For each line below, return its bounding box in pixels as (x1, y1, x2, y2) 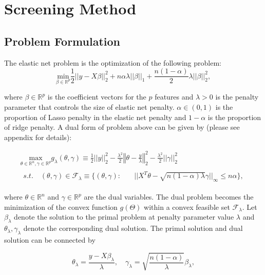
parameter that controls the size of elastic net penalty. (4, 102, 175, 112)
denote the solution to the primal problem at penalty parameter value (14, 211, 234, 222)
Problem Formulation (4, 33, 120, 49)
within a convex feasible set (144, 201, 230, 212)
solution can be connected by (4, 234, 96, 245)
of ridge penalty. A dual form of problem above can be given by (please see (4, 122, 240, 132)
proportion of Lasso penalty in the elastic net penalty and (4, 111, 186, 122)
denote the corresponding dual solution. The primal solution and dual (23, 223, 243, 233)
